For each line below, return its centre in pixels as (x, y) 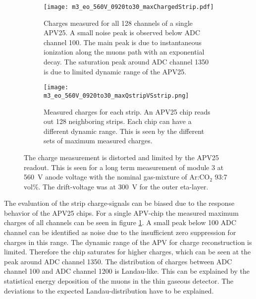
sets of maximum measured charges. (98, 141)
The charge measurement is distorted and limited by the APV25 (122, 157)
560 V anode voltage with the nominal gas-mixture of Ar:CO (117, 177)
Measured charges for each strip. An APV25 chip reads (127, 111)
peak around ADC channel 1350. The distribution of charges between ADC (118, 261)
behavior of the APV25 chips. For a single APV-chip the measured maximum (121, 212)
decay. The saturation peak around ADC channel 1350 (126, 62)
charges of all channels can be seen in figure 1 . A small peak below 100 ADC (120, 222)
